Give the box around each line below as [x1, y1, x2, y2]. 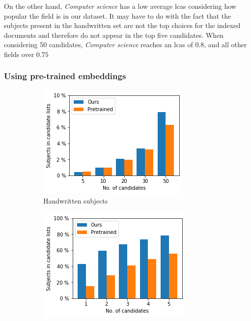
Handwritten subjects [43, 196, 108, 206]
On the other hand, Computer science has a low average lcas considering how [4, 1, 236, 11]
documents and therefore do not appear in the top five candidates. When [4, 29, 224, 40]
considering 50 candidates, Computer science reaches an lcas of [4, 39, 193, 50]
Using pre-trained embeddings [4, 70, 126, 82]
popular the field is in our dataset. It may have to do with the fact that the [4, 10, 231, 21]
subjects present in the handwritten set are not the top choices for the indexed [4, 20, 241, 30]
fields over [4, 49, 34, 59]
